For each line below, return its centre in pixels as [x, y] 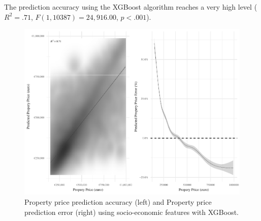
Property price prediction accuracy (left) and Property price [118, 201]
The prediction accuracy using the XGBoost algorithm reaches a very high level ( [131, 7]
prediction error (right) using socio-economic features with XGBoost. [132, 212]
